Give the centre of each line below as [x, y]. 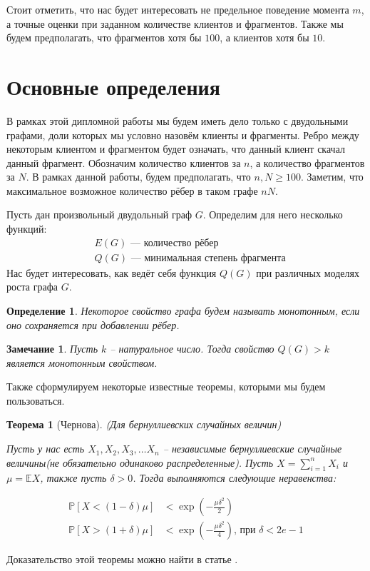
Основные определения [113, 86]
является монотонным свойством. [82, 362]
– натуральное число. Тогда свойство [192, 349]
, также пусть [73, 478]
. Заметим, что [332, 177]
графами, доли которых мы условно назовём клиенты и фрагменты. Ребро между [183, 135]
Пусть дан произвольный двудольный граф [99, 214]
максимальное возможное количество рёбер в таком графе [132, 190]
